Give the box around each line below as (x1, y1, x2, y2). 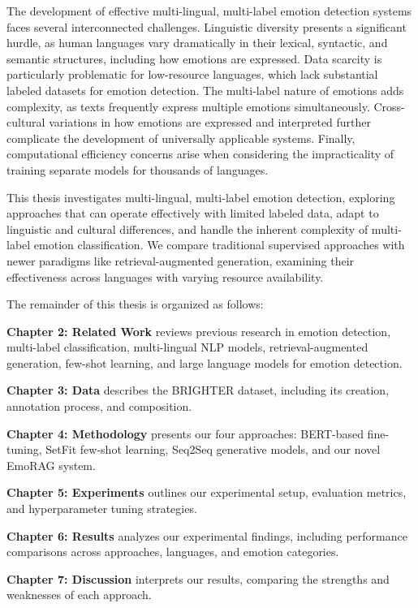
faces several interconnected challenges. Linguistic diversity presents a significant (6, 18, 407, 35)
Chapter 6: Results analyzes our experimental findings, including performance (6, 527, 407, 544)
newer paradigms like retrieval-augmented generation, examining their (6, 252, 355, 269)
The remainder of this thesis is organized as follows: (6, 295, 264, 313)
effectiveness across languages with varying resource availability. (6, 268, 324, 285)
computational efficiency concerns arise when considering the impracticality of (6, 145, 394, 162)
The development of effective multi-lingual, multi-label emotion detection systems (6, 2, 412, 19)
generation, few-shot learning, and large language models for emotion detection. (6, 354, 403, 371)
